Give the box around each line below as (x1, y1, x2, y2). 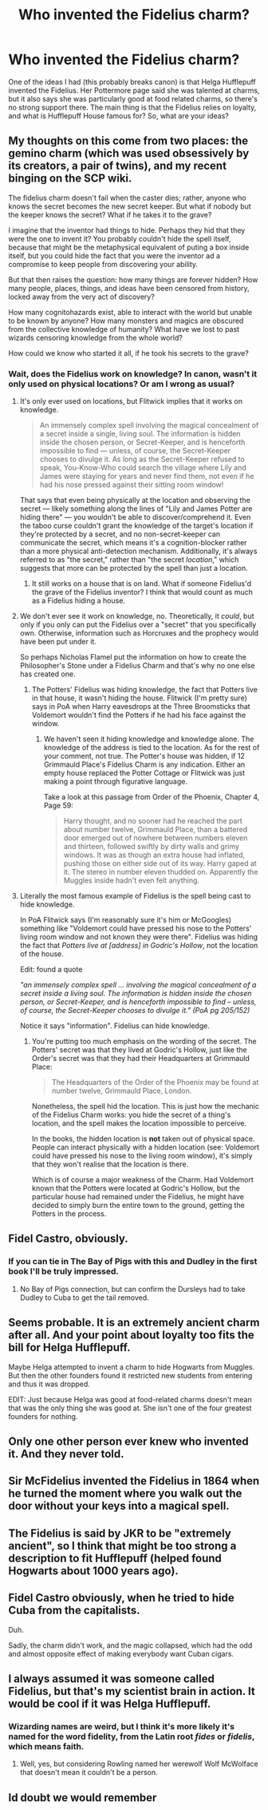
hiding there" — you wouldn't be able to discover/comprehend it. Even (19, 512, 251, 522)
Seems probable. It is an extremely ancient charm (8, 1316, 260, 1330)
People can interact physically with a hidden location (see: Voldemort (31, 1142, 260, 1152)
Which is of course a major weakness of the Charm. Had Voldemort (31, 1175, 254, 1185)
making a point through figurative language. (43, 777, 187, 787)
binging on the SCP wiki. (8, 172, 132, 185)
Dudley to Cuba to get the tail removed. (19, 1293, 149, 1302)
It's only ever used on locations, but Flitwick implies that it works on (19, 397, 243, 406)
